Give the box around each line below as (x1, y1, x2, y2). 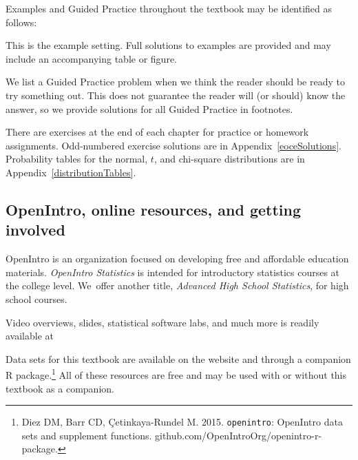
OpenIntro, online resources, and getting (6, 198, 302, 220)
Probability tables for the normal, (6, 151, 148, 166)
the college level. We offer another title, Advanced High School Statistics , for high (6, 278, 349, 293)
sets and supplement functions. (21, 428, 152, 442)
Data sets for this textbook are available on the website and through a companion (6, 351, 351, 366)
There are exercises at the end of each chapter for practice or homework (6, 125, 309, 139)
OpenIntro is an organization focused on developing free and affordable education (6, 251, 349, 266)
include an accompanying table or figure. (6, 51, 177, 65)
